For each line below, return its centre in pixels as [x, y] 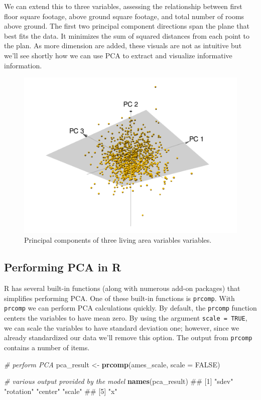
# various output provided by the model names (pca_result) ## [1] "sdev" [119, 381]
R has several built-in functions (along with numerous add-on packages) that [122, 288]
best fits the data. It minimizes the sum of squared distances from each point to [127, 35]
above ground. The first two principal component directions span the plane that [127, 26]
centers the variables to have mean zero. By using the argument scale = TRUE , [126, 318]
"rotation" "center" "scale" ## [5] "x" [61, 391]
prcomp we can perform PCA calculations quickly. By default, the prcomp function [130, 308]
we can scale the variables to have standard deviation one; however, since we [122, 327]
